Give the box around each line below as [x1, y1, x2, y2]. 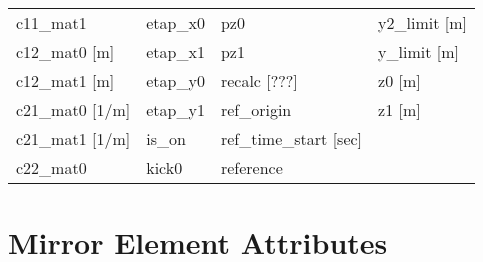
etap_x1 [146, 40, 205, 63]
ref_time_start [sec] [220, 127, 363, 150]
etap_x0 [146, 11, 205, 34]
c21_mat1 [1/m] [16, 127, 131, 150]
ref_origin [220, 98, 292, 121]
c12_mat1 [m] [16, 69, 115, 92]
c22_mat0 [16, 156, 87, 179]
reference [220, 156, 283, 179]
